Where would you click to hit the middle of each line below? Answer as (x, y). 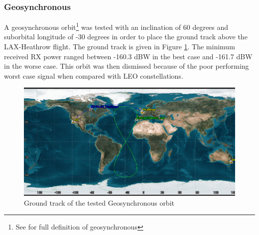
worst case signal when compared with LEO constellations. (94, 75)
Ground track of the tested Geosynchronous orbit (99, 202)
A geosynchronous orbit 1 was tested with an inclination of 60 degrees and (116, 26)
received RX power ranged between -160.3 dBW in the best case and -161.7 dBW (128, 56)
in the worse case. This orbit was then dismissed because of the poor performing (127, 66)
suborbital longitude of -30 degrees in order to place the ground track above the (126, 37)
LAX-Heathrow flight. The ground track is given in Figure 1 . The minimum (120, 47)
